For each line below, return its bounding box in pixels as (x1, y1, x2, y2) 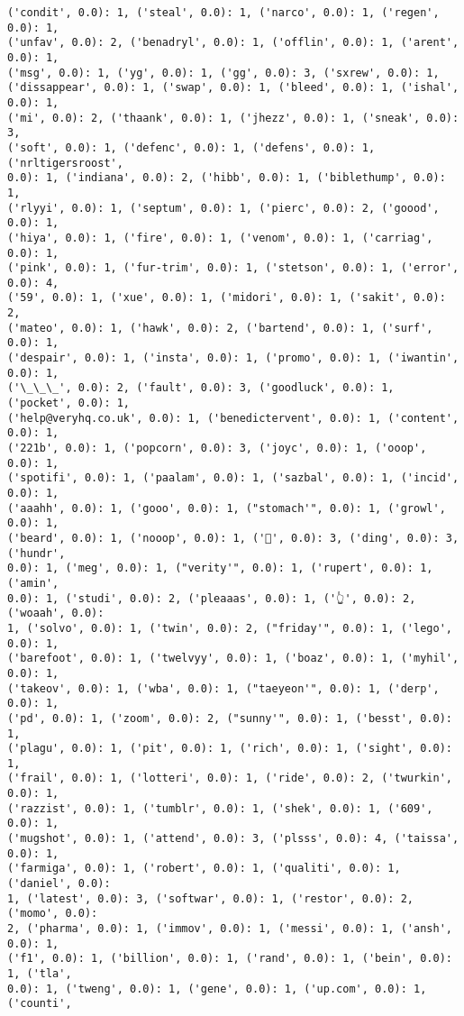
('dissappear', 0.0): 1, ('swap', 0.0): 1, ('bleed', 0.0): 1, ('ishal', (7, 81, 459, 95)
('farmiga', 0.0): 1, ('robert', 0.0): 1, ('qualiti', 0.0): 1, (7, 862, 401, 875)
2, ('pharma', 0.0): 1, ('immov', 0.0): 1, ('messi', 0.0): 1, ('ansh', (7, 922, 452, 936)
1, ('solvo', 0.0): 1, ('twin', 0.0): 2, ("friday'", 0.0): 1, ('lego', (7, 621, 452, 635)
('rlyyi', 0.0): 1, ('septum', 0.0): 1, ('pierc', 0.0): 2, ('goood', (7, 201, 440, 215)
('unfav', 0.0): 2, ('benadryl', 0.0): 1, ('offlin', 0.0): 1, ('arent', (7, 36, 459, 50)
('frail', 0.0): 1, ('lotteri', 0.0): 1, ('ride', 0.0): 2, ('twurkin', (7, 772, 452, 785)
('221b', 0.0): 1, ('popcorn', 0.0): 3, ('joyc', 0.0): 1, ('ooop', (7, 442, 427, 455)
